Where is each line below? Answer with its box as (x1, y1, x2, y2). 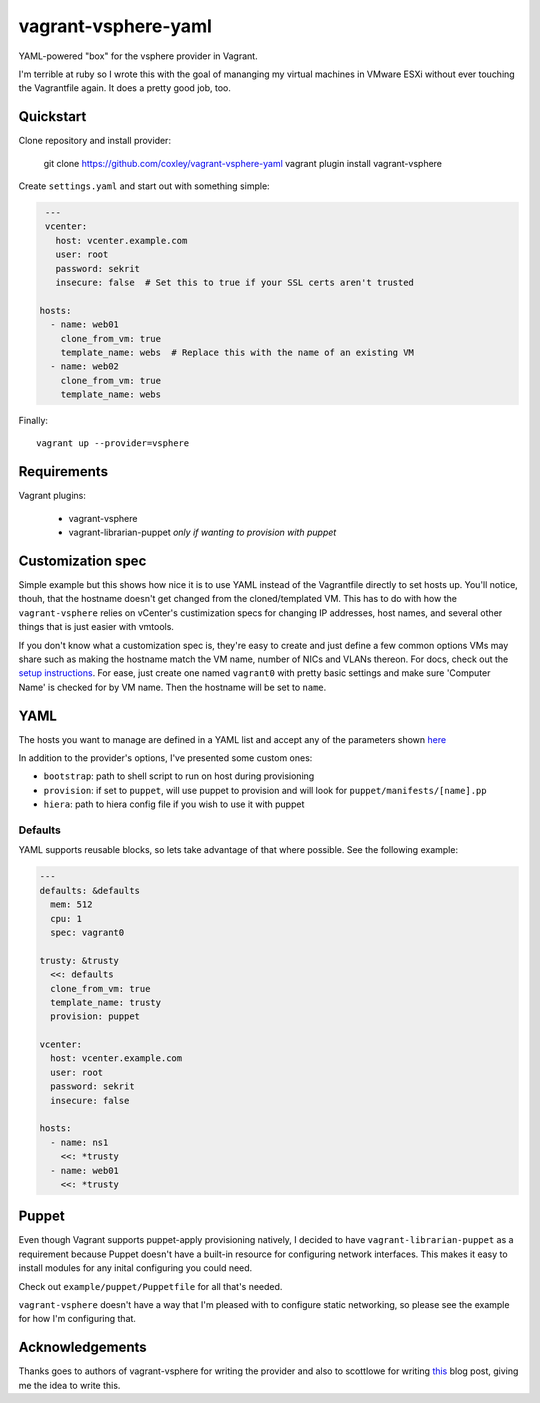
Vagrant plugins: (18, 490, 87, 502)
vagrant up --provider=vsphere (36, 438, 190, 449)
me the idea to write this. (18, 1379, 121, 1391)
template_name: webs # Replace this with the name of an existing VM (60, 346, 415, 358)
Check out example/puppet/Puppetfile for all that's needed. (18, 1280, 283, 1292)
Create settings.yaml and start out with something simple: (18, 180, 270, 192)
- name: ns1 (50, 1136, 109, 1148)
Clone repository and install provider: (18, 135, 172, 147)
